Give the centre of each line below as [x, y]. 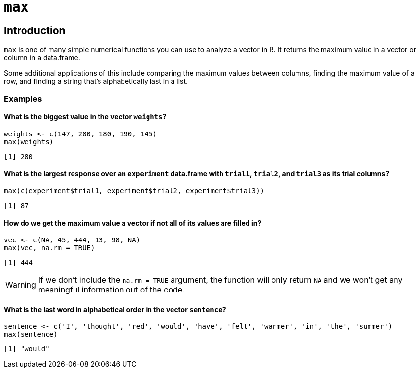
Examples [23, 98]
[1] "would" [27, 349]
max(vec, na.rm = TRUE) [49, 248]
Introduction [35, 30]
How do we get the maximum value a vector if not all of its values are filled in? [133, 223]
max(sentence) [31, 334]
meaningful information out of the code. [111, 290]
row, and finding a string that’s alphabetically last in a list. [96, 81]
